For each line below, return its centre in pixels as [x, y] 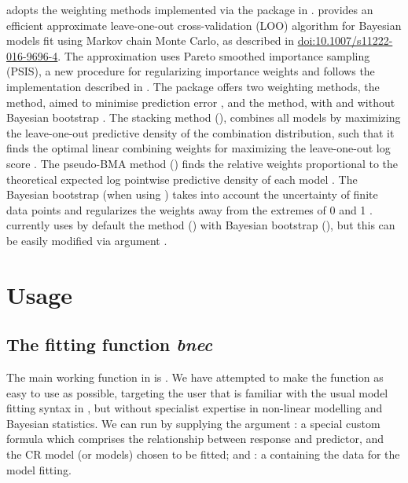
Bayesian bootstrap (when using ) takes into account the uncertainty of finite [192, 194]
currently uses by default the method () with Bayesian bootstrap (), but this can [201, 225]
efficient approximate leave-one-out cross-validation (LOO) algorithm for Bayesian [204, 25]
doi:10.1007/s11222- [345, 40]
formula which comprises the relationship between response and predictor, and [195, 439]
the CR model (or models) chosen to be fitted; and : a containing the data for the [203, 454]
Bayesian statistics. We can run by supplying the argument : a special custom [193, 423]
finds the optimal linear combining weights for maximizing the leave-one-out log [198, 148]
